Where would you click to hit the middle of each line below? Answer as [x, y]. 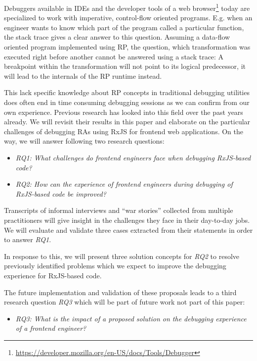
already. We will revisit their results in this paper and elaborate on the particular [127, 122]
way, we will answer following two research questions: [84, 141]
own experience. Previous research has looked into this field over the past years [124, 112]
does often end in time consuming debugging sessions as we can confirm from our [127, 102]
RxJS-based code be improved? [61, 193]
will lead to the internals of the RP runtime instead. [83, 76]
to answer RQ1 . [28, 239]
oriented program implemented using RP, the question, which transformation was [127, 47]
